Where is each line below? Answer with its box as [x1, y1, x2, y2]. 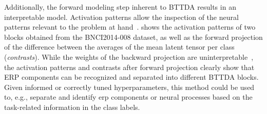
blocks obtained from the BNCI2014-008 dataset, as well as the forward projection [4, 31, 263, 42]
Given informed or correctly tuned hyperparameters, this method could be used [4, 81, 255, 92]
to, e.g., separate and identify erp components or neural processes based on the [4, 92, 253, 102]
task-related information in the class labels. [4, 101, 140, 112]
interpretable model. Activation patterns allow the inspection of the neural [4, 11, 239, 22]
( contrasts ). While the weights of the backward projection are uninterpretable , [4, 51, 254, 62]
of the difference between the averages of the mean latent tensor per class [4, 41, 235, 52]
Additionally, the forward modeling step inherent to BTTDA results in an [4, 2, 236, 12]
